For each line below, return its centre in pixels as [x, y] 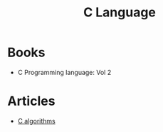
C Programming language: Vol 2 [64, 72]
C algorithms [36, 121]
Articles [31, 101]
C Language [120, 12]
